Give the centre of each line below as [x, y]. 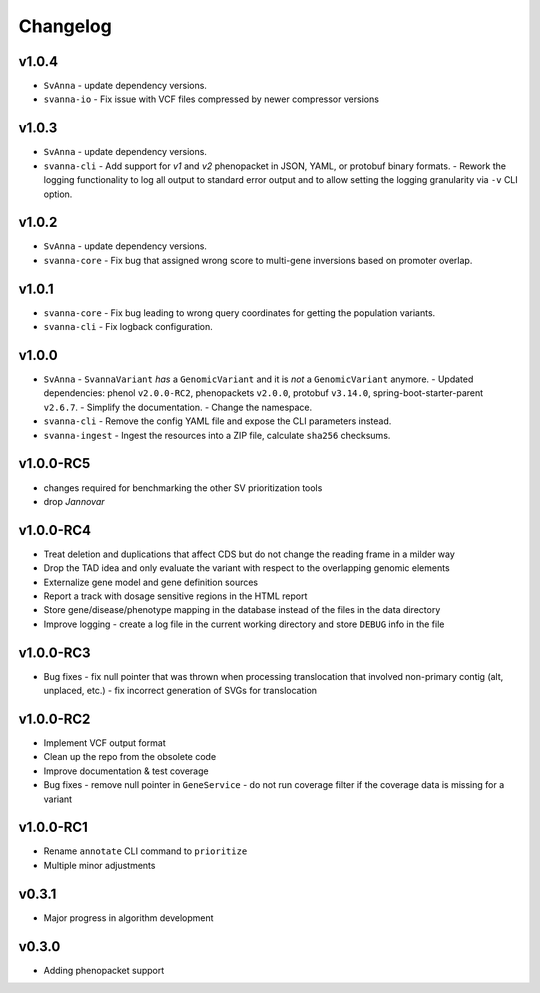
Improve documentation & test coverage [126, 771]
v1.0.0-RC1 [53, 827]
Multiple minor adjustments [99, 865]
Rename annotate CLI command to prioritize [145, 851]
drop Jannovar [74, 501]
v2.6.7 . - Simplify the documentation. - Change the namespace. [178, 407]
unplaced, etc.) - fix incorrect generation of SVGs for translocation [180, 691]
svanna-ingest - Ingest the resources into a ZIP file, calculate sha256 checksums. [217, 435]
